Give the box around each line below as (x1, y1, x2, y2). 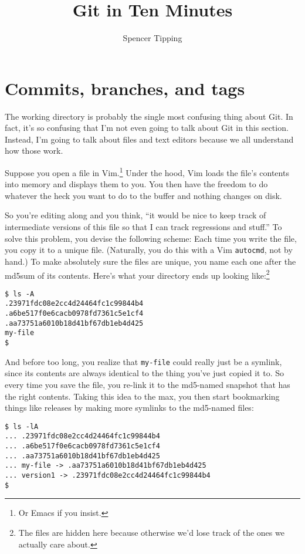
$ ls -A (5, 289, 35, 298)
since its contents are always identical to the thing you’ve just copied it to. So (5, 367, 284, 379)
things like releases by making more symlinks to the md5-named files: (5, 401, 254, 414)
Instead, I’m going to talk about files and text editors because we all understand (5, 133, 294, 145)
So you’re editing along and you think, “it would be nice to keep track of (5, 209, 266, 221)
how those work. (5, 144, 63, 157)
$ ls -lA (5, 422, 39, 431)
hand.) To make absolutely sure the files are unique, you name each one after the (5, 255, 296, 267)
